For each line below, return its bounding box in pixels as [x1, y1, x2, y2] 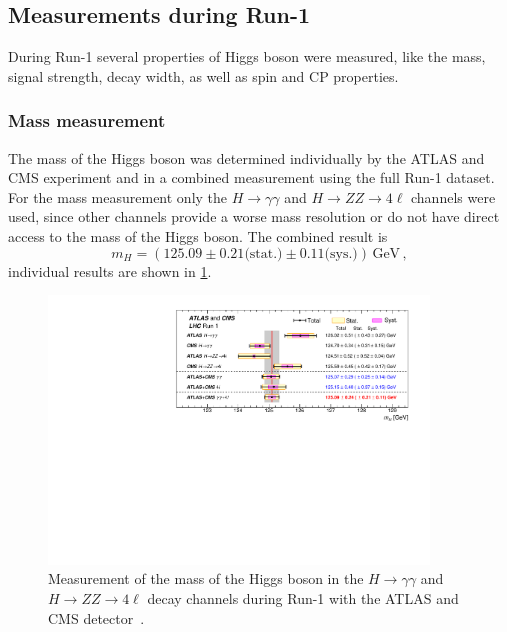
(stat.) [244, 246, 283, 261]
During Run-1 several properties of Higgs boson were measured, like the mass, [8, 46, 486, 67]
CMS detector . [48, 607, 145, 628]
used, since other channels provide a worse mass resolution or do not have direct [8, 206, 500, 227]
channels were [411, 186, 496, 207]
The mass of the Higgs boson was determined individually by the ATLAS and [8, 147, 485, 168]
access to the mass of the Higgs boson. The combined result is [8, 225, 388, 246]
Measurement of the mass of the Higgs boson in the [48, 568, 364, 589]
